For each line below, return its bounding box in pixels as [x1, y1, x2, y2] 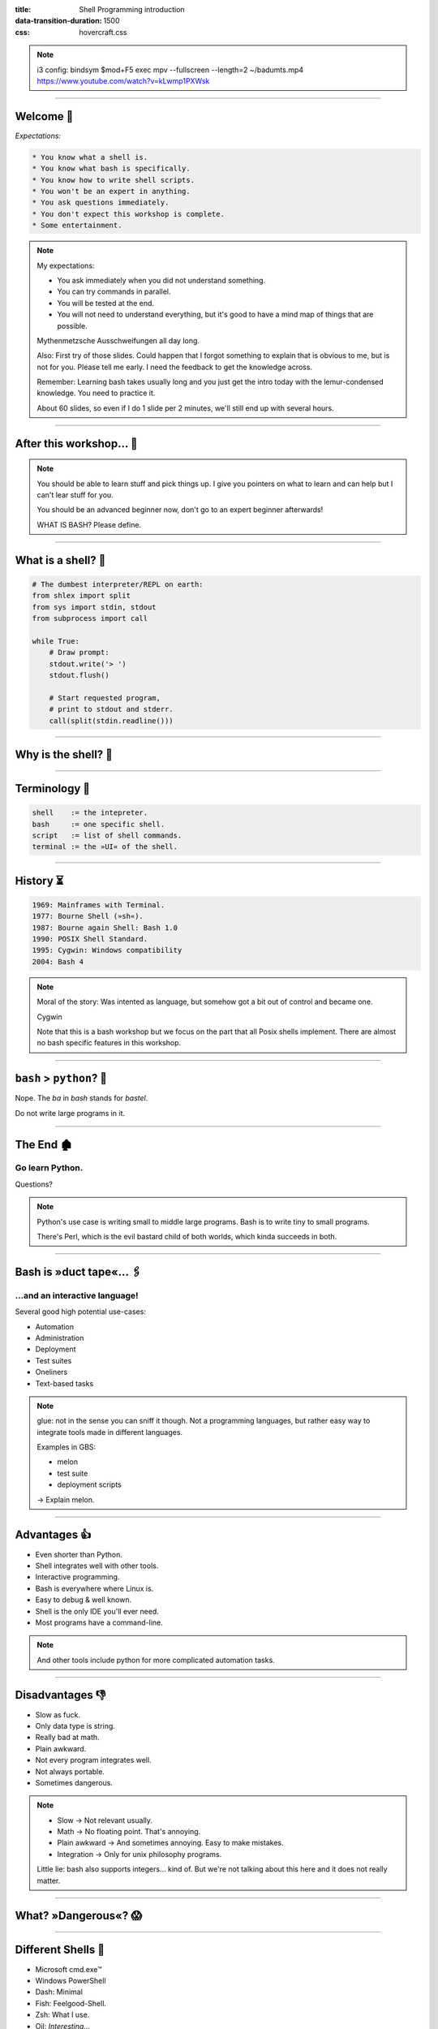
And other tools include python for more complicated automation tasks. [36, 1655, 275, 1665]
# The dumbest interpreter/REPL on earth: [32, 579, 204, 588]
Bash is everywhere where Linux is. [35, 1583, 154, 1593]
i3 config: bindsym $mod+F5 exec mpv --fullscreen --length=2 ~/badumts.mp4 [36, 65, 304, 75]
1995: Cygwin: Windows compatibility [32, 946, 182, 955]
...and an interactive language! [15, 1290, 139, 1301]
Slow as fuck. [35, 1709, 81, 1720]
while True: [32, 636, 80, 645]
